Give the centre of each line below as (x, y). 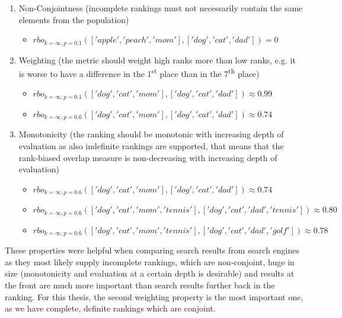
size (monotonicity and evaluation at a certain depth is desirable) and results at (150, 273)
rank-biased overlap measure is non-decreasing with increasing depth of (148, 157)
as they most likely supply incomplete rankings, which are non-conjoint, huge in (150, 261)
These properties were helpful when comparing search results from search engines (152, 250)
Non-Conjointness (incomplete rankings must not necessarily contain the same (161, 8)
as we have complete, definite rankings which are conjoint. (110, 308)
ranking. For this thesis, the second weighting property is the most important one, (154, 296)
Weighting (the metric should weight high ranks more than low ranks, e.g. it (157, 60)
